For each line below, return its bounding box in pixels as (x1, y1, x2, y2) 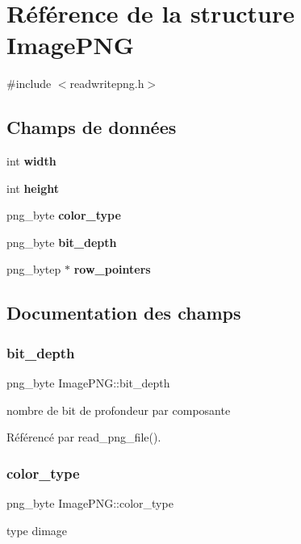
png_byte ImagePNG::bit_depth (6, 375, 170, 391)
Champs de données (6, 115, 177, 140)
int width (6, 153, 56, 169)
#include (6, 75, 52, 92)
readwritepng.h (69, 75, 144, 92)
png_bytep (6, 261, 61, 278)
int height (6, 179, 60, 196)
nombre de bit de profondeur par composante (6, 401, 231, 418)
